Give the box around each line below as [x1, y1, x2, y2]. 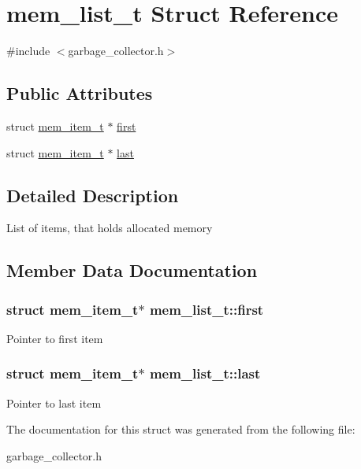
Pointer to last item [6, 394, 102, 411]
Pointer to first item [6, 330, 103, 346]
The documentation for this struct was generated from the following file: [6, 421, 355, 438]
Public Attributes [6, 81, 153, 105]
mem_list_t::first [149, 299, 264, 319]
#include [6, 42, 50, 59]
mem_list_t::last [149, 364, 261, 383]
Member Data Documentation [6, 258, 258, 283]
